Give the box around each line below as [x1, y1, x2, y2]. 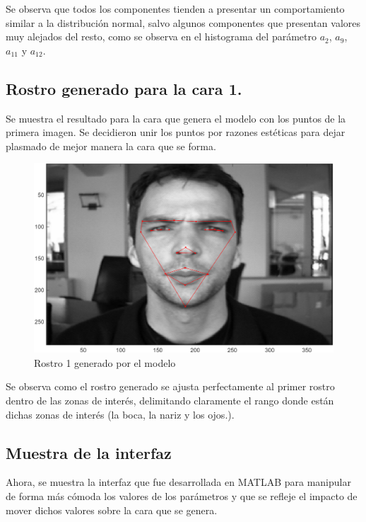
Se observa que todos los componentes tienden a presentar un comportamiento [6, 1, 345, 16]
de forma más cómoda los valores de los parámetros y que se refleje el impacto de [6, 489, 358, 504]
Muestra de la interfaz [6, 441, 172, 463]
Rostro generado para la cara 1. [6, 77, 242, 99]
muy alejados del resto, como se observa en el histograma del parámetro [6, 29, 317, 44]
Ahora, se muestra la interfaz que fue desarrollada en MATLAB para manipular [6, 475, 351, 489]
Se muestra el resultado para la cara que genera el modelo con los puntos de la [6, 110, 346, 125]
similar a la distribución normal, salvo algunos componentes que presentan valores [6, 15, 361, 30]
